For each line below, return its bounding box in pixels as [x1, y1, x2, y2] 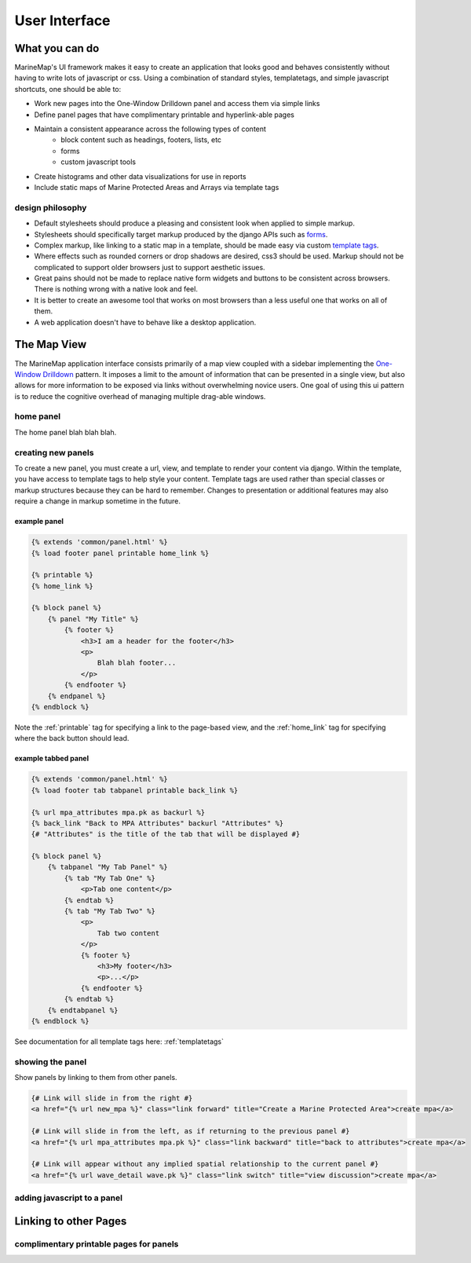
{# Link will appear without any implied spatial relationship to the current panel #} [31, 1159, 379, 1169]
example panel [14, 517, 64, 526]
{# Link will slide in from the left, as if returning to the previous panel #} [31, 1127, 350, 1136]
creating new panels [14, 447, 94, 458]
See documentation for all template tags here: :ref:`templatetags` [14, 1037, 224, 1046]
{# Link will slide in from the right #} [31, 1094, 193, 1103]
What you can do [14, 42, 100, 55]
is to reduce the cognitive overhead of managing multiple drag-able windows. [14, 391, 266, 401]
